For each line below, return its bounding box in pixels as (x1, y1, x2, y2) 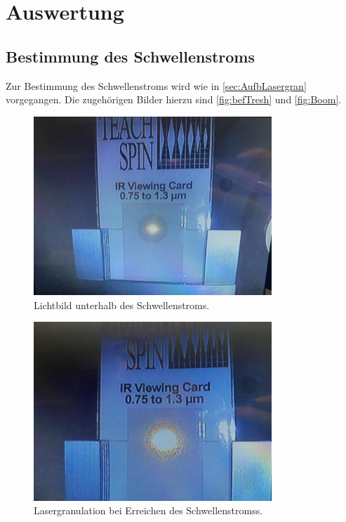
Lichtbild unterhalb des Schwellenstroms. (34, 297, 210, 312)
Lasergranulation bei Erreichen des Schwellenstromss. (34, 503, 263, 518)
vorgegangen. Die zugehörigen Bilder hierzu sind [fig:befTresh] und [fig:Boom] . (6, 92, 342, 107)
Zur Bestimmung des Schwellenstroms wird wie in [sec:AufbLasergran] (6, 78, 307, 93)
